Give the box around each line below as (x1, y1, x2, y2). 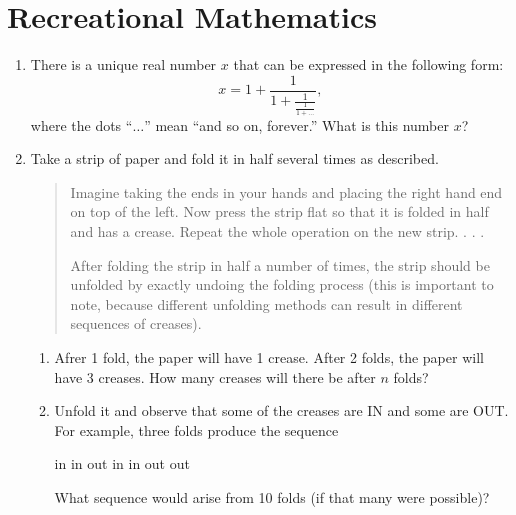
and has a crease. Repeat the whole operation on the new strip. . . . (70, 221, 485, 242)
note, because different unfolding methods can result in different (70, 293, 463, 314)
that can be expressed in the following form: (233, 54, 504, 75)
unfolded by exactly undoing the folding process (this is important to (70, 274, 494, 295)
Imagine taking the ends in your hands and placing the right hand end (70, 181, 503, 202)
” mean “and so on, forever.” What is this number (144, 114, 449, 135)
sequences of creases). (70, 313, 202, 334)
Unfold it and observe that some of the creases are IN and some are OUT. (54, 400, 509, 421)
